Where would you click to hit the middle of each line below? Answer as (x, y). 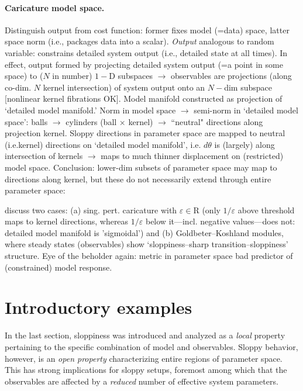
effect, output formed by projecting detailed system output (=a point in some (144, 64)
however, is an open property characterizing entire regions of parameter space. (144, 358)
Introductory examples (99, 307)
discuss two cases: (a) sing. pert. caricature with (91, 210)
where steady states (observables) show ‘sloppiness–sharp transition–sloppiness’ (147, 244)
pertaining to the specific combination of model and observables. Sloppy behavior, (151, 346)
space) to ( (24, 76)
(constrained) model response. (58, 267)
